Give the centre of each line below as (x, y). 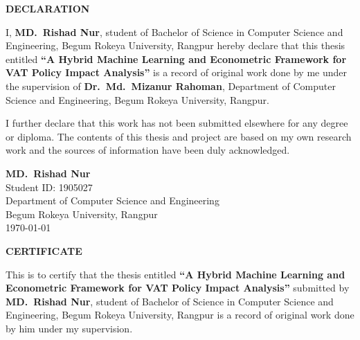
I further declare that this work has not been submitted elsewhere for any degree (177, 123)
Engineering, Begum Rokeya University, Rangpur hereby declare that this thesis (175, 45)
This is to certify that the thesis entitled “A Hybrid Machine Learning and (175, 274)
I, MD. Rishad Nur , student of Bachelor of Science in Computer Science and (174, 32)
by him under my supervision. (69, 328)
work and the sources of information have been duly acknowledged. (148, 150)
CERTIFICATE (44, 250)
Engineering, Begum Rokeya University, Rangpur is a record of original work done (180, 315)
